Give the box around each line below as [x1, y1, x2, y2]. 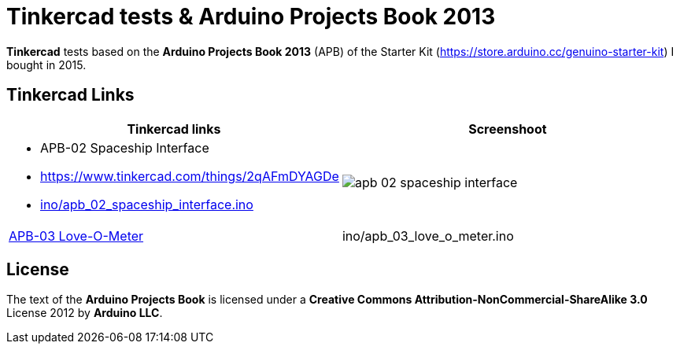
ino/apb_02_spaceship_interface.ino [40, 196, 253, 212]
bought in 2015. [6, 57, 87, 72]
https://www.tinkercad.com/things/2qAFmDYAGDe [40, 168, 339, 184]
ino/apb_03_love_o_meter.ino [342, 227, 514, 244]
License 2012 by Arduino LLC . [6, 306, 163, 320]
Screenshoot [468, 120, 547, 137]
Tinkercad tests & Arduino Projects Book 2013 [6, 3, 496, 30]
